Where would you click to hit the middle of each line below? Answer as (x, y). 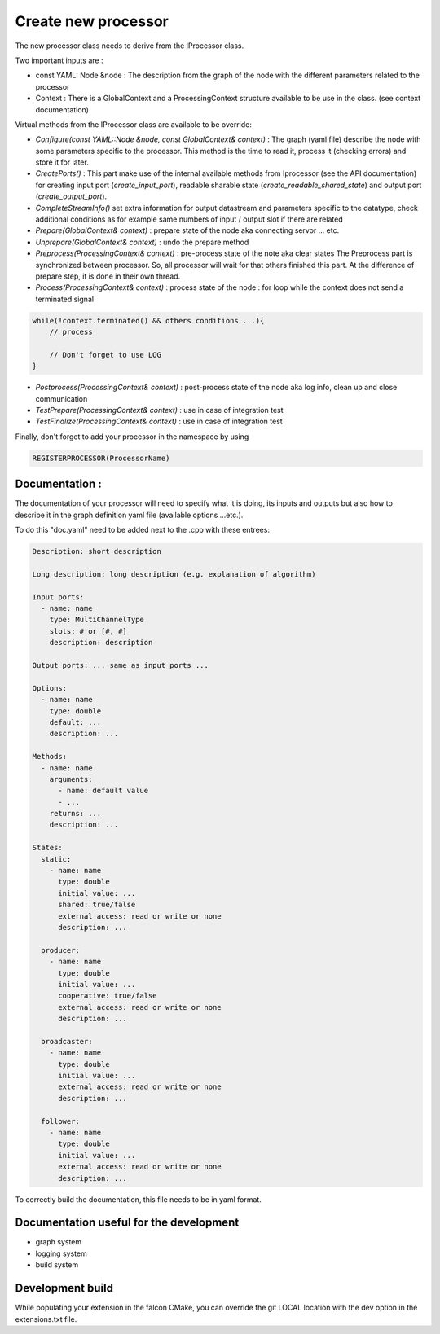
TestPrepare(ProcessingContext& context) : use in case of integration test (160, 410)
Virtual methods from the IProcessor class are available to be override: (133, 124)
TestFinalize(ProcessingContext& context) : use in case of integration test (159, 421)
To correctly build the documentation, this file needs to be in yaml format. (139, 1199)
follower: (61, 1121)
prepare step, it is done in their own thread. (108, 276)
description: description (101, 643)
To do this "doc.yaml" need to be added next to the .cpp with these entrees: (143, 530)
